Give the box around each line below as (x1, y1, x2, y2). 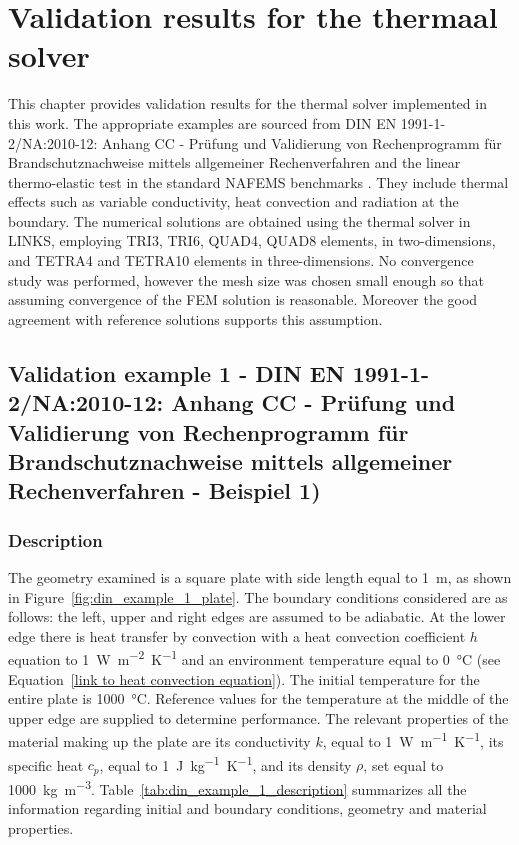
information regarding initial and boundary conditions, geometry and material (8, 798, 487, 819)
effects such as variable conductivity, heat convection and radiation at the (8, 191, 459, 212)
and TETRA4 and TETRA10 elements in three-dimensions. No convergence (8, 250, 474, 271)
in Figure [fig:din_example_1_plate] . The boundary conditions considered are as (8, 586, 508, 607)
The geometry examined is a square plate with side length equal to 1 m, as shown (8, 567, 512, 587)
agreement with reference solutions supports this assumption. (8, 308, 383, 329)
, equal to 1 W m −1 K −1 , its (322, 728, 504, 752)
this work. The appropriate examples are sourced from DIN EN (8, 112, 397, 133)
